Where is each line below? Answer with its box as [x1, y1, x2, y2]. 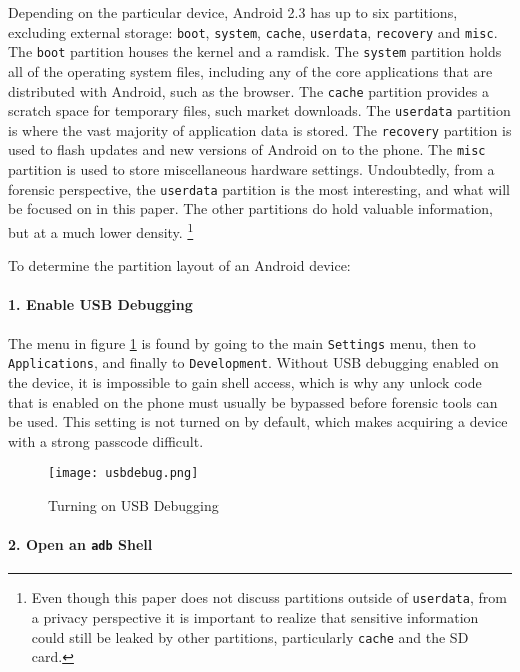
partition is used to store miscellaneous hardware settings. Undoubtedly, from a [8, 159, 495, 180]
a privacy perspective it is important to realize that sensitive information [31, 607, 479, 628]
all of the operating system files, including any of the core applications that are [8, 60, 493, 81]
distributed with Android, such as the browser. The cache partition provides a [8, 80, 489, 101]
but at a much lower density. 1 [8, 218, 194, 242]
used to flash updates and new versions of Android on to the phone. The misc [8, 139, 486, 160]
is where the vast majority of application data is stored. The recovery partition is [8, 119, 512, 140]
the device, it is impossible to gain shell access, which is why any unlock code [8, 371, 482, 392]
